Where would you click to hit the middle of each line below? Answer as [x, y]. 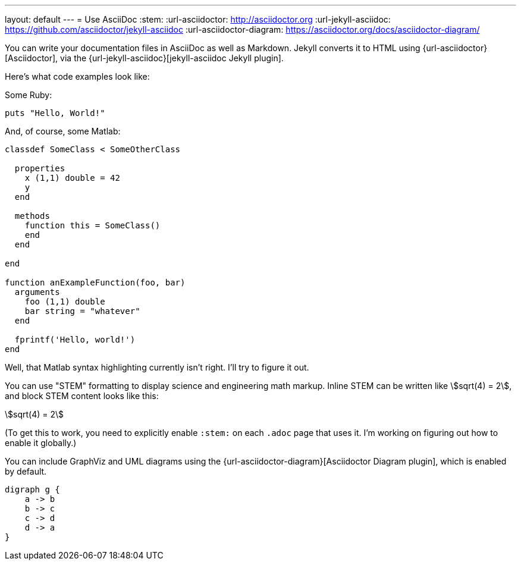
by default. [26, 471]
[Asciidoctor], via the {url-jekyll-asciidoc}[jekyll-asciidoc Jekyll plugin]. [144, 58]
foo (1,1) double [65, 302]
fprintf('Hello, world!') [75, 340]
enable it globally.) [41, 443]
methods [32, 216]
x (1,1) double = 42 [72, 178]
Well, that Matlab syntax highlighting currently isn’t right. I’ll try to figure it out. [157, 367]
